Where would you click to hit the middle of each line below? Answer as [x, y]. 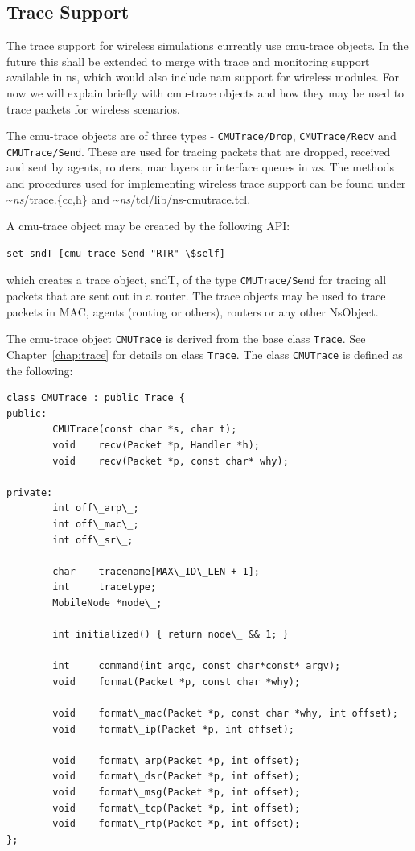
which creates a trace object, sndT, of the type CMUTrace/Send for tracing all [197, 280]
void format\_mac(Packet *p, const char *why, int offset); [225, 714]
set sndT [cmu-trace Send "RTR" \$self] [116, 253]
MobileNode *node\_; [107, 603]
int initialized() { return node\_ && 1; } [171, 635]
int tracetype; [105, 587]
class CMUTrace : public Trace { [96, 398]
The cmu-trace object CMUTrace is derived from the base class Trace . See [186, 339]
